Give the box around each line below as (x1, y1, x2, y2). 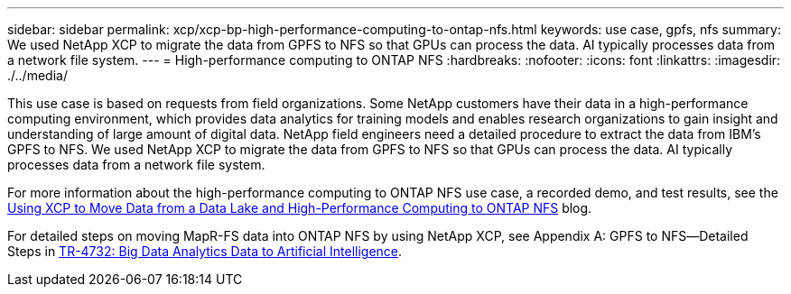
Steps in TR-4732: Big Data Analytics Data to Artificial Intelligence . (7, 243, 403, 259)
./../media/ (7, 68, 68, 83)
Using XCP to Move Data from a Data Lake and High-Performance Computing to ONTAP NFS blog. (7, 200, 592, 216)
